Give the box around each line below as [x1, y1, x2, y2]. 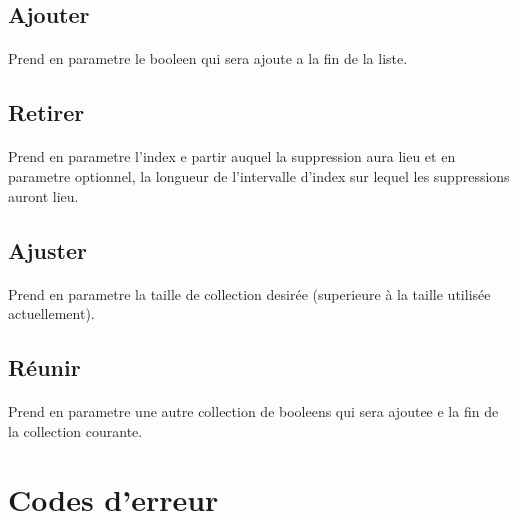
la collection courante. [8, 420, 143, 441]
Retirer [8, 97, 85, 128]
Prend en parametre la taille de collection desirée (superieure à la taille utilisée [8, 283, 491, 304]
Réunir [8, 352, 81, 383]
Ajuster [8, 234, 87, 265]
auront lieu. [8, 185, 79, 206]
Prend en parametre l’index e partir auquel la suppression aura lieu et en [8, 146, 456, 167]
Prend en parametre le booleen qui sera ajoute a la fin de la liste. [8, 48, 408, 69]
